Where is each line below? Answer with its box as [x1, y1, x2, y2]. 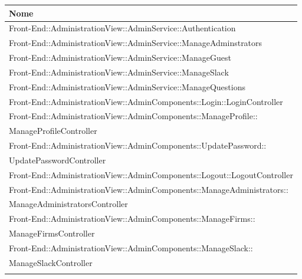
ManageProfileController [9, 124, 97, 137]
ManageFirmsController [9, 227, 95, 239]
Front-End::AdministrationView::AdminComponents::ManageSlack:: [9, 242, 253, 254]
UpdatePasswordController [9, 153, 106, 166]
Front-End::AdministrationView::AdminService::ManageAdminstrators [9, 37, 262, 49]
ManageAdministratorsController [9, 198, 128, 210]
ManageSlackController [9, 256, 93, 268]
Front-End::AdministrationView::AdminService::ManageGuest [9, 51, 231, 64]
